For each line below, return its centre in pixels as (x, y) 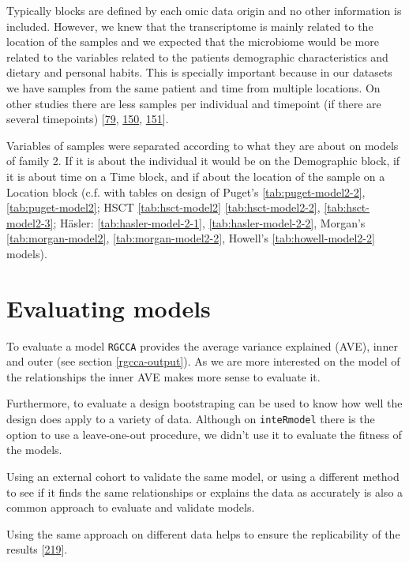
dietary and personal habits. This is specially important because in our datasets (199, 72)
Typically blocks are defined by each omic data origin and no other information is (204, 10)
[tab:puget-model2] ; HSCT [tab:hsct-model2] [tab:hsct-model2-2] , (163, 207)
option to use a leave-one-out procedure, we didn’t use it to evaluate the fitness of (204, 434)
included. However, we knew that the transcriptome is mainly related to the (190, 26)
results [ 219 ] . (37, 549)
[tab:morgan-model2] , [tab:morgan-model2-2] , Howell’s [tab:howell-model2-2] (191, 238)
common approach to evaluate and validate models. (131, 507)
